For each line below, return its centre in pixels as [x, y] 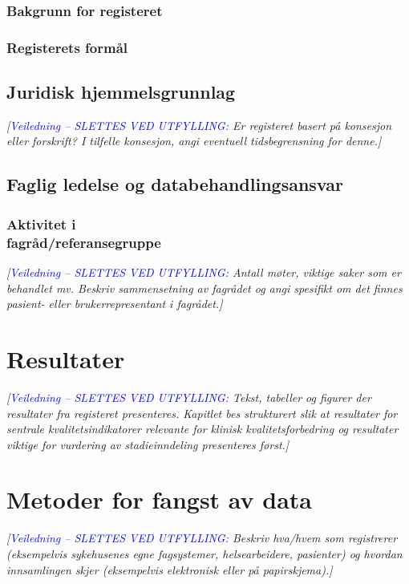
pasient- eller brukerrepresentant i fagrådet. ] [115, 304]
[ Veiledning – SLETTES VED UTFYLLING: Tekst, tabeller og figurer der [189, 397]
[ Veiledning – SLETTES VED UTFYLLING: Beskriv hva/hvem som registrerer [202, 538]
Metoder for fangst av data [160, 499]
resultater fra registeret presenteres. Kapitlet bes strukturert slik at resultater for [202, 413]
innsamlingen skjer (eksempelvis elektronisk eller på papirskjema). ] [170, 569]
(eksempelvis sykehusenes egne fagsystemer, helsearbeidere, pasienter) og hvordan [204, 554]
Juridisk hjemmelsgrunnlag [121, 92]
